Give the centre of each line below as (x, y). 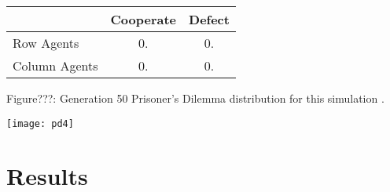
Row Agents (46, 43)
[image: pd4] (40, 123)
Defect (209, 19)
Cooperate (143, 19)
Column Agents (55, 65)
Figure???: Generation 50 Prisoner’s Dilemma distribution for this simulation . (195, 98)
